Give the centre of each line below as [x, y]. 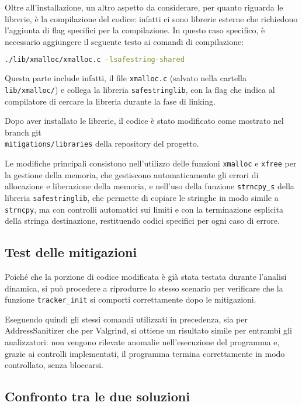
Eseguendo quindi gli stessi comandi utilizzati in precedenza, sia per [126, 319]
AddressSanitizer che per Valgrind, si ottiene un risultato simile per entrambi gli [148, 330]
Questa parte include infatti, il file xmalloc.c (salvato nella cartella [126, 78]
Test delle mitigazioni [71, 252]
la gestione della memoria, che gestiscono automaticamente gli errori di [132, 174]
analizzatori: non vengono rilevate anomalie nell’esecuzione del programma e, [142, 342]
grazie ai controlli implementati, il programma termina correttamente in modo [145, 353]
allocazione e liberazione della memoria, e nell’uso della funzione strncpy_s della [150, 186]
